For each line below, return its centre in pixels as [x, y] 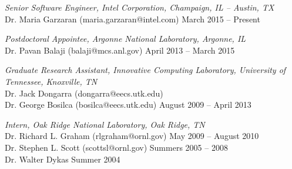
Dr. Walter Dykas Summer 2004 [63, 159]
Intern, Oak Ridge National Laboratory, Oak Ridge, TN [105, 124]
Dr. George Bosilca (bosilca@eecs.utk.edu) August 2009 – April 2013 [128, 105]
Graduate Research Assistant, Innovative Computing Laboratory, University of [145, 70]
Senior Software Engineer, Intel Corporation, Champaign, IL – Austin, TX [140, 7]
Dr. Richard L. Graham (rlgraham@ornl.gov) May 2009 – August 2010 [132, 136]
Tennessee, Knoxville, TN [51, 81]
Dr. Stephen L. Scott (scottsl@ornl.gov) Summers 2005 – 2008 [116, 147]
